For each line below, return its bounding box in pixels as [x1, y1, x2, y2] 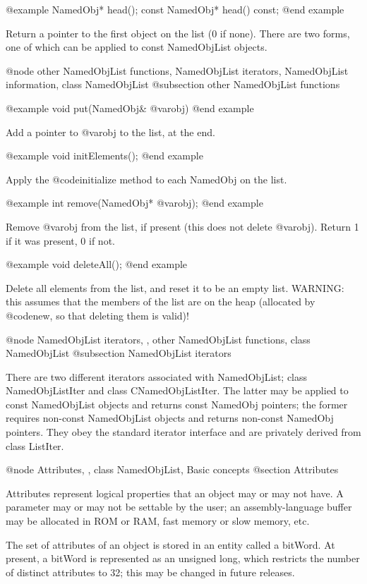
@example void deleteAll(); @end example [6, 257, 188, 272]
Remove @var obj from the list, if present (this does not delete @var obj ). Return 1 [6, 219, 359, 233]
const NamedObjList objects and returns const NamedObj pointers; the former [6, 396, 348, 411]
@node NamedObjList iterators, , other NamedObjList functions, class [6, 331, 311, 346]
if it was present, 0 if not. [6, 233, 115, 248]
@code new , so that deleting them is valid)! [6, 308, 189, 322]
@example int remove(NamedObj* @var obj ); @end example [6, 195, 263, 210]
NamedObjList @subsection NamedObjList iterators [6, 346, 231, 360]
